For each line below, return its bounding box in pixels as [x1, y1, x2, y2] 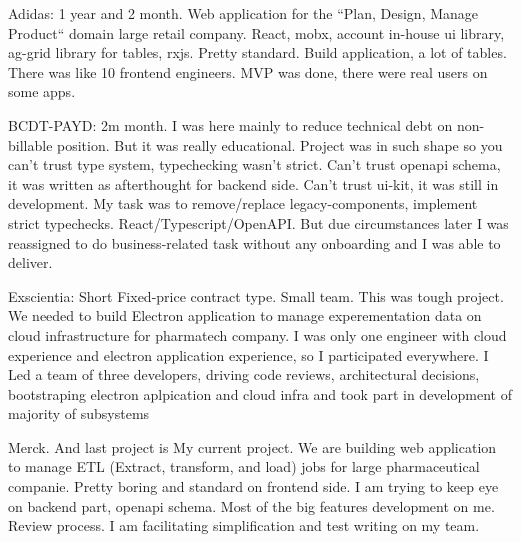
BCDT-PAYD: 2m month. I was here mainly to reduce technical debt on [8, 114, 453, 135]
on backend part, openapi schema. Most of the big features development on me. [8, 495, 495, 516]
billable [8, 134, 53, 155]
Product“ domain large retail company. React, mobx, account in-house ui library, [8, 22, 505, 43]
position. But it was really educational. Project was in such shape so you [57, 134, 503, 155]
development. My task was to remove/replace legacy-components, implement [8, 193, 478, 214]
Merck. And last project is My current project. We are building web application [8, 436, 497, 457]
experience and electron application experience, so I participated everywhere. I [8, 344, 489, 365]
